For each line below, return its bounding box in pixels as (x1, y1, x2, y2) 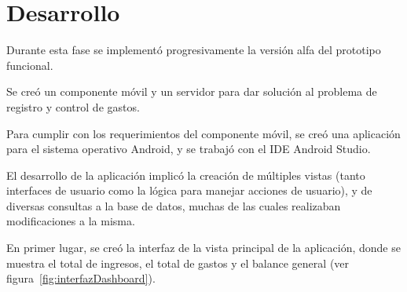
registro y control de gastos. (6, 98, 140, 115)
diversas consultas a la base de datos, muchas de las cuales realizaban (6, 197, 341, 214)
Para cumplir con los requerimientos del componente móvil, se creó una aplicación (6, 125, 401, 141)
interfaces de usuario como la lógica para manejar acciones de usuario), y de (6, 182, 372, 199)
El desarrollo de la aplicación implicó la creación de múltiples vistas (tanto (6, 166, 365, 183)
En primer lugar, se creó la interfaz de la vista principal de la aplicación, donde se (6, 239, 401, 256)
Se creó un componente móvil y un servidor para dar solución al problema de (6, 83, 377, 100)
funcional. (6, 57, 53, 73)
